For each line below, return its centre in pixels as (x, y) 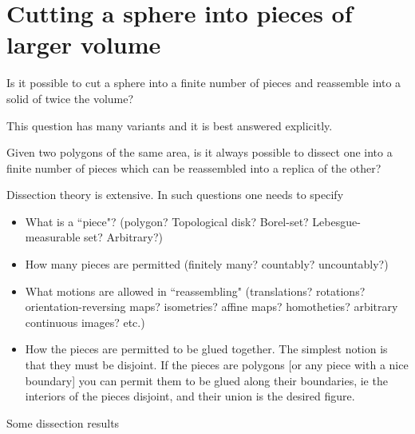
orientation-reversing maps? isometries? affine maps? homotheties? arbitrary (211, 307)
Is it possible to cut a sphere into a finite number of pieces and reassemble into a (204, 83)
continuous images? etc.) (85, 322)
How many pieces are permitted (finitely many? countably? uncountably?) (207, 264)
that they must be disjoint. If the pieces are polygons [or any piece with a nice (217, 365)
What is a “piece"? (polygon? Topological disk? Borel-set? (167, 221)
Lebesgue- (336, 221)
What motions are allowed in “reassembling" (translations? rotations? (195, 291)
